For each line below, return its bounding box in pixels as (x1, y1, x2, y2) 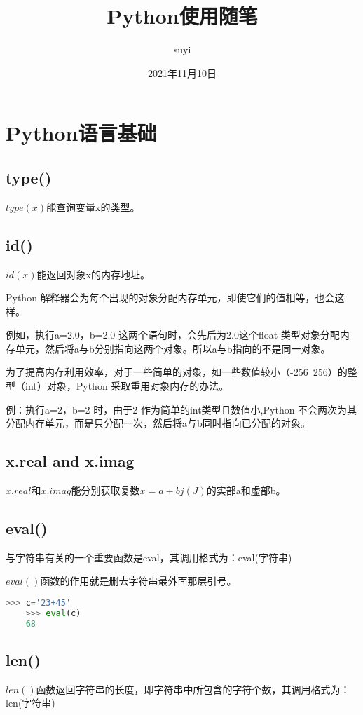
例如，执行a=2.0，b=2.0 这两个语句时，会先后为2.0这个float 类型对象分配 (6, 327, 340, 342)
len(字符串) (6, 695, 55, 710)
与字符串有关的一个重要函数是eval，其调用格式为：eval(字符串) (6, 550, 292, 564)
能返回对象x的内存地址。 (36, 266, 151, 281)
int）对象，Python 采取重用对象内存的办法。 (25, 379, 229, 393)
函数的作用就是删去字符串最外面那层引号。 (40, 573, 237, 588)
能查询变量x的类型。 (46, 199, 140, 214)
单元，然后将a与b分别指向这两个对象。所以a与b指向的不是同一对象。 (15, 341, 331, 355)
